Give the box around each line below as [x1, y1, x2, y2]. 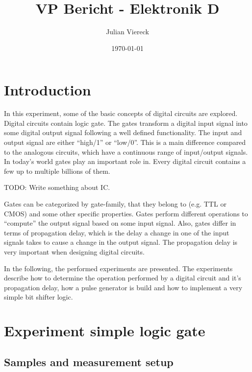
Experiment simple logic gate [4, 321, 205, 341]
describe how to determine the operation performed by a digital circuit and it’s [4, 273, 241, 283]
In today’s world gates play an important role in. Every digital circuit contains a [4, 156, 246, 166]
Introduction [4, 80, 91, 100]
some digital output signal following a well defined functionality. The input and [4, 127, 242, 138]
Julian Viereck [106, 26, 149, 37]
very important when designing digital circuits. [4, 246, 145, 256]
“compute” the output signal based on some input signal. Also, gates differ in [4, 218, 236, 228]
